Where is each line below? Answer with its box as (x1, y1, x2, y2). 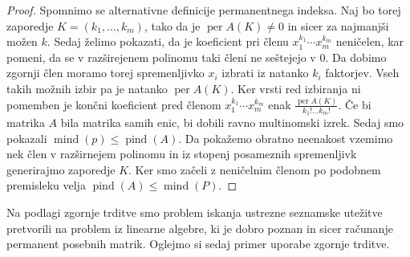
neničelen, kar (335, 33, 404, 50)
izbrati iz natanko (221, 64, 309, 81)
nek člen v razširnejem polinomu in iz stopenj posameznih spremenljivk (6, 145, 357, 162)
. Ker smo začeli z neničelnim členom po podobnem (128, 161, 381, 177)
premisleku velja (6, 177, 86, 194)
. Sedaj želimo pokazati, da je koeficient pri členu (47, 33, 289, 50)
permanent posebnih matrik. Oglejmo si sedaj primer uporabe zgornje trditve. (6, 235, 390, 252)
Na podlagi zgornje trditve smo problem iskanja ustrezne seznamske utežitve (6, 204, 383, 221)
